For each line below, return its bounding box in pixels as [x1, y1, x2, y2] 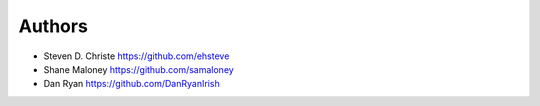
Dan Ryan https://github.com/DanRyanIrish [43, 78, 220, 90]
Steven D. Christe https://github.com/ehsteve [43, 50, 230, 62]
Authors [18, 15, 89, 37]
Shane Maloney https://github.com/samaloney [43, 63, 234, 75]
